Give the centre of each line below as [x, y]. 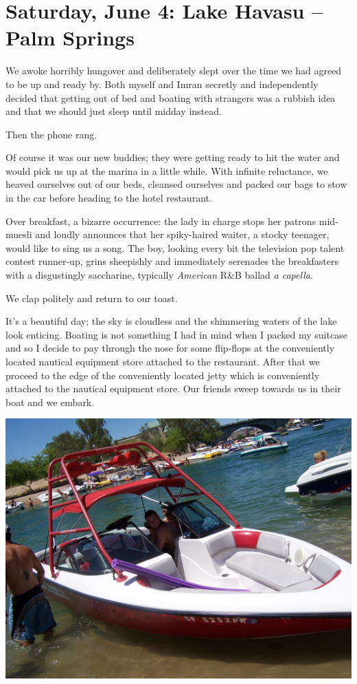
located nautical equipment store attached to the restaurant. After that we [163, 361]
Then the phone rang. [51, 134]
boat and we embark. [50, 402]
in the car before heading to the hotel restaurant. [109, 198]
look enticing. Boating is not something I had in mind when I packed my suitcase [176, 334]
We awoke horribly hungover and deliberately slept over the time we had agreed [174, 71]
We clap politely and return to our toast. [92, 298]
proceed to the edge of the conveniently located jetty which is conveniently [163, 375]
